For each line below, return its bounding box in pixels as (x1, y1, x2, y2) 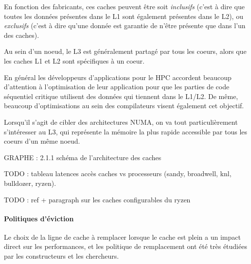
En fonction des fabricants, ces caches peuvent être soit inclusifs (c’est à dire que (4, 1, 245, 11)
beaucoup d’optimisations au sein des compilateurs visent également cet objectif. (4, 100, 244, 111)
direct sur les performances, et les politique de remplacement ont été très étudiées (4, 241, 247, 251)
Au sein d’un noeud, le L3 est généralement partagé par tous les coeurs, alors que (4, 46, 247, 56)
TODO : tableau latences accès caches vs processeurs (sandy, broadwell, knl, (4, 168, 232, 179)
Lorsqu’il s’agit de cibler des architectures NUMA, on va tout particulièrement (4, 116, 238, 127)
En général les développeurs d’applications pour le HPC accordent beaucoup (4, 72, 232, 82)
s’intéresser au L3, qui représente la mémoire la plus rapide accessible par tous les (4, 126, 248, 136)
